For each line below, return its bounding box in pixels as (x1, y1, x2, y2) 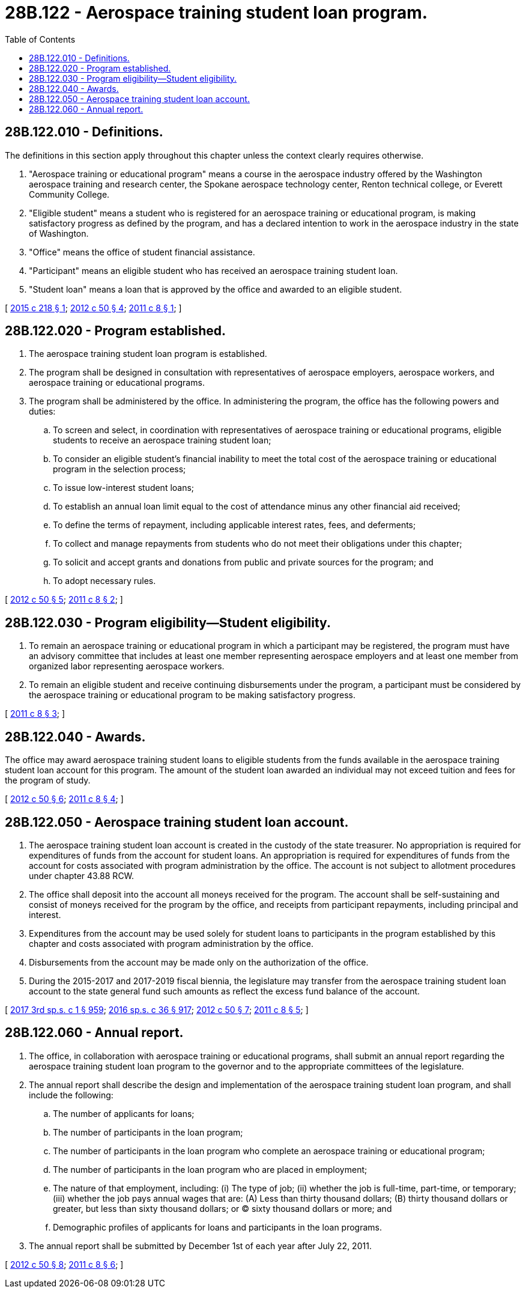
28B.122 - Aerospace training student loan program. (5, 2, 428, 23)
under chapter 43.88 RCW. (29, 870, 135, 881)
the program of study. (5, 775, 91, 786)
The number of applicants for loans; (53, 1108, 195, 1119)
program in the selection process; (53, 464, 186, 475)
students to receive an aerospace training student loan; (53, 435, 271, 446)
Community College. (29, 189, 110, 199)
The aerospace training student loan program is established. (29, 348, 267, 359)
